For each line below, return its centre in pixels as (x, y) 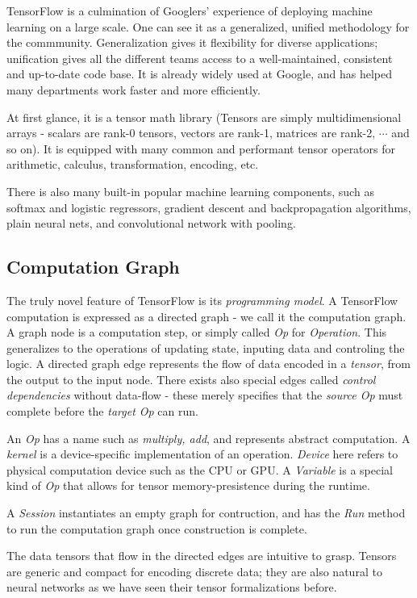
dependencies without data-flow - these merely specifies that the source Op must (205, 395)
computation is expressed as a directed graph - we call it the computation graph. (206, 316)
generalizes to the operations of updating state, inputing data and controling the (206, 347)
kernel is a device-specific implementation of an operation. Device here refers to (202, 454)
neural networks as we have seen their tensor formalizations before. (172, 587)
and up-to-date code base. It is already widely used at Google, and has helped (200, 74)
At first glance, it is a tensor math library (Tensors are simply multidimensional (204, 117)
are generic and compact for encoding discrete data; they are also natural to (194, 571)
